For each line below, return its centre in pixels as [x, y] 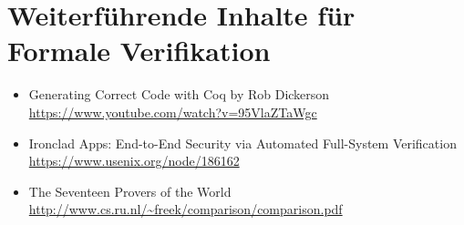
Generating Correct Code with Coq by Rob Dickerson [179, 94]
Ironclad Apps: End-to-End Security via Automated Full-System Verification [242, 143]
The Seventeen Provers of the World [130, 191]
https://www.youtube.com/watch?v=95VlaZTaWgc [173, 112]
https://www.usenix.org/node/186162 [134, 161]
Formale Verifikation [139, 51]
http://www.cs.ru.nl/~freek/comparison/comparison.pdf [186, 209]
